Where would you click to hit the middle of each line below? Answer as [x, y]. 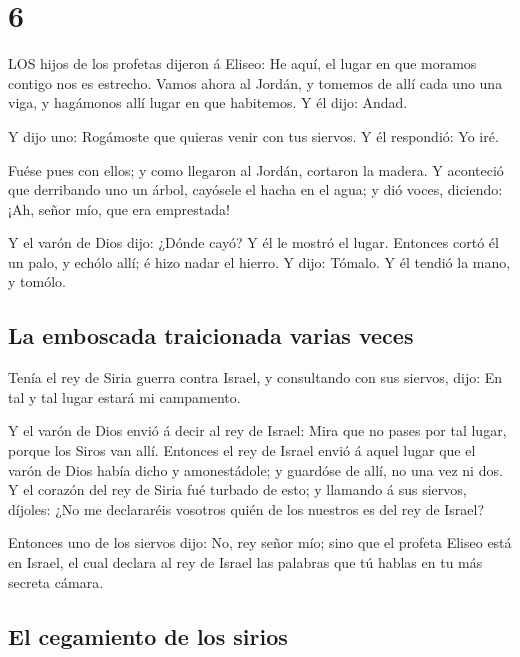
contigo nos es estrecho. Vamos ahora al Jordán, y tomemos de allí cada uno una [255, 82]
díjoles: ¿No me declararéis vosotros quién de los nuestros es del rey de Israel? [246, 508]
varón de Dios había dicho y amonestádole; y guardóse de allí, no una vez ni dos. [255, 469]
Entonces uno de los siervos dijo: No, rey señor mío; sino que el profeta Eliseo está [260, 542]
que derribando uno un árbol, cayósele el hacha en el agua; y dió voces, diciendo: [255, 189]
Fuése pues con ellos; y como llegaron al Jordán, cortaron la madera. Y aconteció [256, 169]
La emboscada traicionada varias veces [211, 335]
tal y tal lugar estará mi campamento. [124, 396]
